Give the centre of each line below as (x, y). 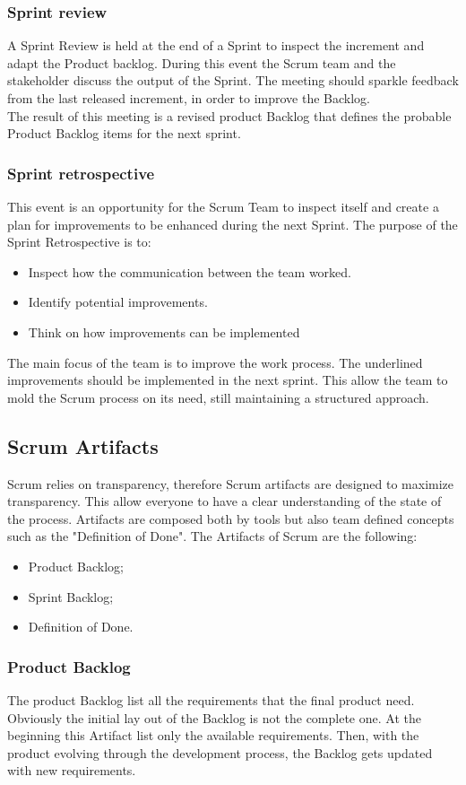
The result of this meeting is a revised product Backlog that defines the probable (229, 115)
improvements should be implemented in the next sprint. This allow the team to (228, 380)
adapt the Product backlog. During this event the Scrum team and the (202, 62)
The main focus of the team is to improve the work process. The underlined (215, 362)
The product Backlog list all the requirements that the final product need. (211, 699)
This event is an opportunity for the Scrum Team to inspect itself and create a (223, 206)
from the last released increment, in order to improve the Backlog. (189, 98)
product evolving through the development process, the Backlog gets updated (220, 752)
